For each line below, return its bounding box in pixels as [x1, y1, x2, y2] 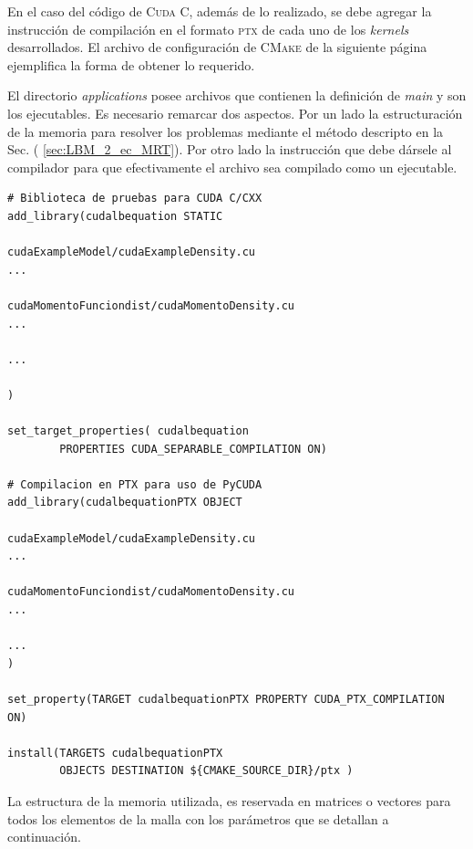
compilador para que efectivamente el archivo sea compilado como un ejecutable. [7, 157, 458, 176]
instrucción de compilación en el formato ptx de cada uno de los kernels [7, 19, 409, 38]
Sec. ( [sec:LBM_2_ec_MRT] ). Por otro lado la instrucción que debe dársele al [7, 140, 452, 159]
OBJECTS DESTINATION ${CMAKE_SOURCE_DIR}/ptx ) [59, 764, 354, 778]
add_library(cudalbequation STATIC [7, 209, 223, 223]
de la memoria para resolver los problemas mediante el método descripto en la [7, 121, 444, 141]
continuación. [7, 827, 81, 846]
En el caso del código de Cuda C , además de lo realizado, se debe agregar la [7, 2, 432, 20]
